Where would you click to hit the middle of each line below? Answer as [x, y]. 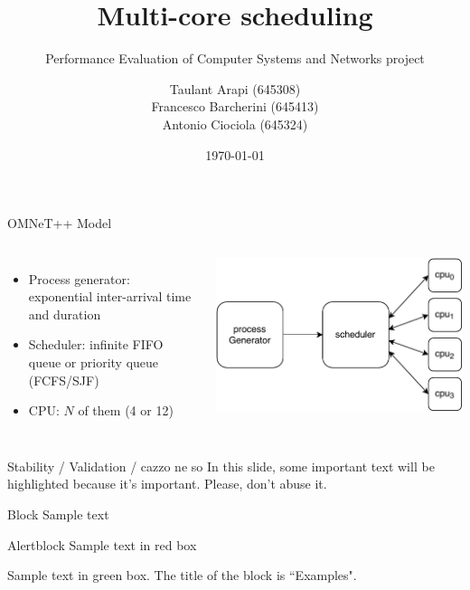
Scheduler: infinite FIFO [96, 344]
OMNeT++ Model [60, 223]
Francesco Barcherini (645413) [235, 106]
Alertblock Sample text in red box [102, 544]
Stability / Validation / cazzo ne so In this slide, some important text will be [221, 466]
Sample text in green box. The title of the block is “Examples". [182, 575]
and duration [65, 314]
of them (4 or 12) [126, 410]
